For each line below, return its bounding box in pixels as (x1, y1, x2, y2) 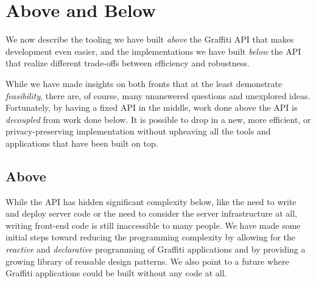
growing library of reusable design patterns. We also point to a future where (5, 254, 289, 267)
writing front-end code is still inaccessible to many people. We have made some (5, 218, 301, 231)
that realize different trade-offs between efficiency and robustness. (5, 57, 250, 69)
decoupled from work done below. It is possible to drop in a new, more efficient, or (5, 113, 311, 125)
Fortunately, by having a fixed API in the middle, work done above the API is (5, 101, 298, 114)
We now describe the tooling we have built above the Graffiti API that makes (5, 33, 294, 46)
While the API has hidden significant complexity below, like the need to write (5, 195, 297, 208)
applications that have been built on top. (5, 136, 158, 149)
